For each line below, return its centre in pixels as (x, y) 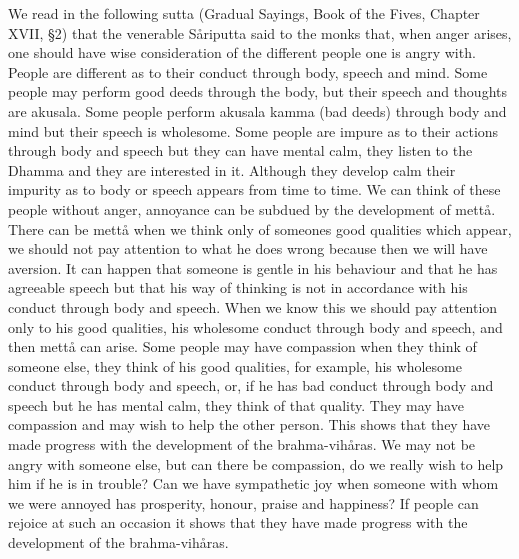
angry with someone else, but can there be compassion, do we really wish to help (256, 463)
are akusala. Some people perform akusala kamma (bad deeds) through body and (257, 110)
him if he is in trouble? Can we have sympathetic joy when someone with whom (253, 483)
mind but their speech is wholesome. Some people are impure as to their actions (253, 130)
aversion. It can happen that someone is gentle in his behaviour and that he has (253, 267)
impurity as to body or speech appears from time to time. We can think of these (254, 189)
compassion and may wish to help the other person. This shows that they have (249, 424)
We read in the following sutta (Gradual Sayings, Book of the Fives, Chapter (244, 13)
